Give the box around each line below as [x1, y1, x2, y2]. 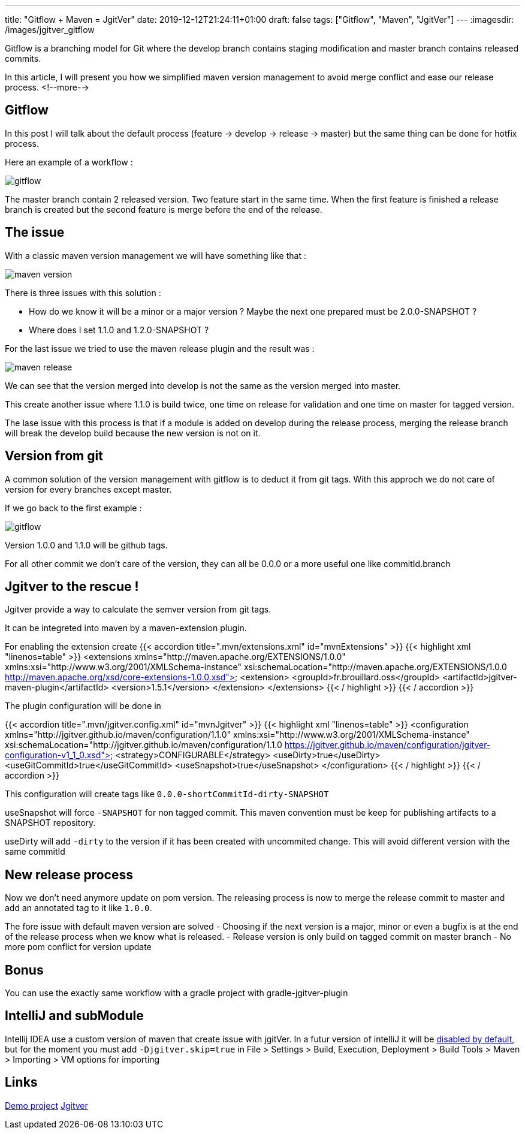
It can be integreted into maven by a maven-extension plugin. [5, 623, 247, 634]
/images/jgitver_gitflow [5, 25, 95, 35]
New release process [5, 867, 133, 882]
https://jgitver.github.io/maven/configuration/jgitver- [284, 740, 491, 750]
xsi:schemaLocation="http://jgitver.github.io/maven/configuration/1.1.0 [5, 740, 282, 750]
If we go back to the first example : [5, 502, 142, 513]
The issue [5, 225, 65, 240]
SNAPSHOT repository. [5, 818, 96, 828]
